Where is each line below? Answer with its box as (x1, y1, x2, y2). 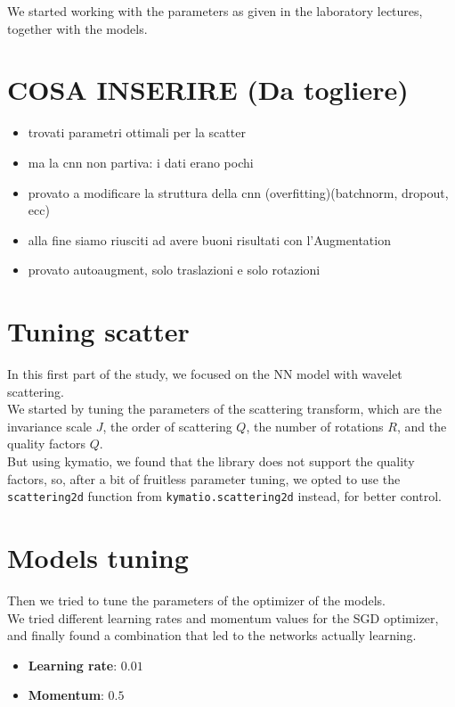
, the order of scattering (102, 416, 232, 435)
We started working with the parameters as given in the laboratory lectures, (7, 2, 423, 20)
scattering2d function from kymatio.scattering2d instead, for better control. (7, 487, 442, 506)
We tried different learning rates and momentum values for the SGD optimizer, (7, 608, 439, 627)
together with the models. (7, 19, 148, 37)
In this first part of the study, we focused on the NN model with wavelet (7, 365, 402, 382)
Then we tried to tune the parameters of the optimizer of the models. (7, 590, 386, 609)
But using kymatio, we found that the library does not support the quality (7, 451, 415, 470)
